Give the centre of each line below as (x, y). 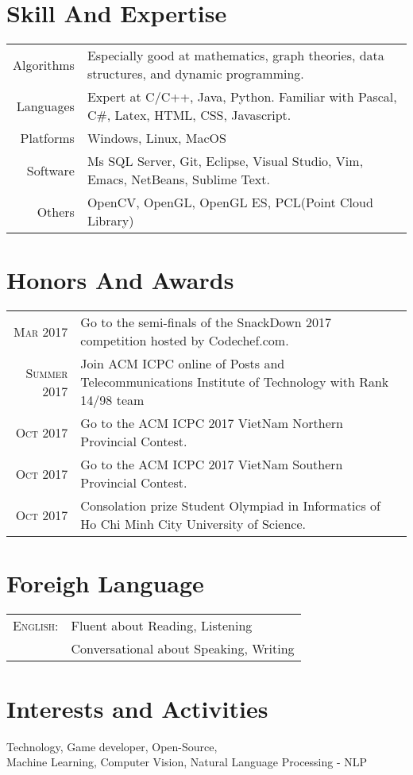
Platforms (47, 138)
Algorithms (44, 64)
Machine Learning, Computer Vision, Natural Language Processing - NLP (187, 762)
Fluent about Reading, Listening (162, 626)
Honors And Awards (120, 280)
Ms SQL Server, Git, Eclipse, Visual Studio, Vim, (225, 161)
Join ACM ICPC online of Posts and (183, 364)
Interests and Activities (137, 708)
